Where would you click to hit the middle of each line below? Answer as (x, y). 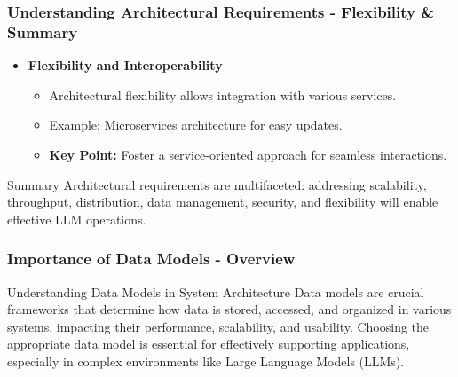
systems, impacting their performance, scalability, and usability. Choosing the (218, 326)
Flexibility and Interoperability (125, 65)
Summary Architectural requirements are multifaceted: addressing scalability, (217, 184)
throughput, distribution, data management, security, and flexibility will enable (223, 202)
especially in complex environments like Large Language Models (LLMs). (206, 361)
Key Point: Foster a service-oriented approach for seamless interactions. (248, 154)
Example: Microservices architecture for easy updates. (196, 125)
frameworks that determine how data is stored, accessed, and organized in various (229, 309)
